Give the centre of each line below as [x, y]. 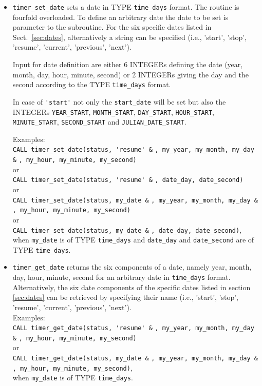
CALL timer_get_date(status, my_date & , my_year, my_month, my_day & [135, 359]
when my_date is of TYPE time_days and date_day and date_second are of [133, 240]
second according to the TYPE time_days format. [92, 84]
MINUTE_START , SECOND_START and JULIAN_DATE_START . [99, 122]
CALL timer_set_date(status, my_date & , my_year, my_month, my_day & [135, 200]
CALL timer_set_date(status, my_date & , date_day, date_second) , [127, 229]
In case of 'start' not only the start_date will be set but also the [119, 101]
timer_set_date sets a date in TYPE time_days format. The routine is [126, 7]
